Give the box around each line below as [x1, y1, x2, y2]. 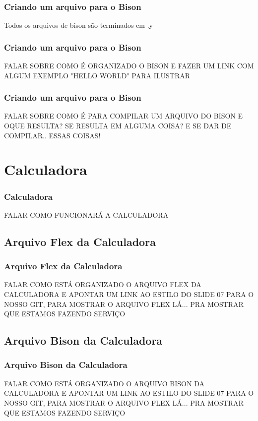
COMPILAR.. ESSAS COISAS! [4, 130, 101, 140]
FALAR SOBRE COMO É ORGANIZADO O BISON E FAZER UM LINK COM [4, 60, 254, 71]
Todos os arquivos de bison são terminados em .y [4, 20, 153, 30]
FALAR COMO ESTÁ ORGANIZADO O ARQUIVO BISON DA [4, 378, 204, 388]
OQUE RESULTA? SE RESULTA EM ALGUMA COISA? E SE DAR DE [4, 120, 232, 131]
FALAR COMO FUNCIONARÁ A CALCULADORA [4, 209, 169, 220]
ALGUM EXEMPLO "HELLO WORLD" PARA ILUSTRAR [4, 70, 190, 80]
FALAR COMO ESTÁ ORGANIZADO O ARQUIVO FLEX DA [4, 279, 201, 290]
